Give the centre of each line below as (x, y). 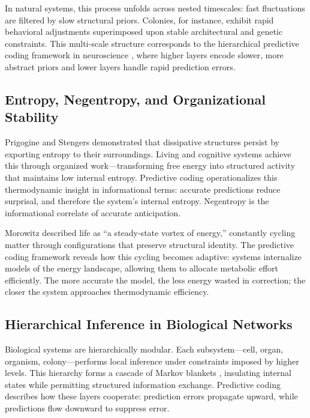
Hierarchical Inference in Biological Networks (149, 324)
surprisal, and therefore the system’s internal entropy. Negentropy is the (137, 201)
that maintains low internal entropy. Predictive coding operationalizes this (141, 177)
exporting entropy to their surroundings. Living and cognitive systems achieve (148, 153)
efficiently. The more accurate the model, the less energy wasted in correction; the (155, 280)
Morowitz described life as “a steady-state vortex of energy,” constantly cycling (150, 233)
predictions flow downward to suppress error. (87, 408)
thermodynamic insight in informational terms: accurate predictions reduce (143, 189)
